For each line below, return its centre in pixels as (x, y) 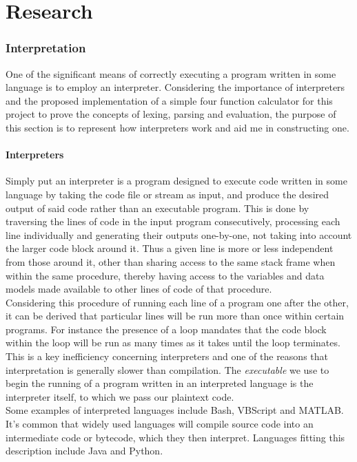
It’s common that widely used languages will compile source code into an (160, 424)
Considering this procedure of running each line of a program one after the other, (177, 302)
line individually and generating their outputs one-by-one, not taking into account (179, 234)
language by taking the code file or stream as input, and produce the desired (167, 194)
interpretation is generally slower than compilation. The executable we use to (167, 369)
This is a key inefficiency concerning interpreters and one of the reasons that (167, 356)
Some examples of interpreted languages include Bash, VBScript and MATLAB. (175, 410)
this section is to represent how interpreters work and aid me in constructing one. (177, 127)
